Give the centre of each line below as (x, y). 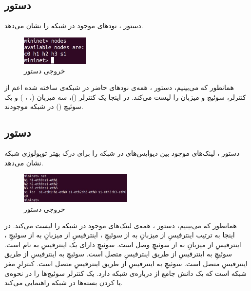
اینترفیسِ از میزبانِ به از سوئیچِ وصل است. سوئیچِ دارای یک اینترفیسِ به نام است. (123, 244)
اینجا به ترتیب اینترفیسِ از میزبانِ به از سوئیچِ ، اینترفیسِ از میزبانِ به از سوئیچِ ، (120, 235)
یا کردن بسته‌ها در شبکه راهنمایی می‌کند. (64, 282)
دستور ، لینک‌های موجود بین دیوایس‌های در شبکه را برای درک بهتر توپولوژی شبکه (122, 153)
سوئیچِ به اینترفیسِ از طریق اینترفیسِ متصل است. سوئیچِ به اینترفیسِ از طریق (118, 254)
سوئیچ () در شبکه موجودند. (44, 106)
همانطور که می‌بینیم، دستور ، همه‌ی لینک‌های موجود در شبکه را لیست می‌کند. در (121, 225)
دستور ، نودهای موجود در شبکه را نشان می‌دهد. (74, 26)
